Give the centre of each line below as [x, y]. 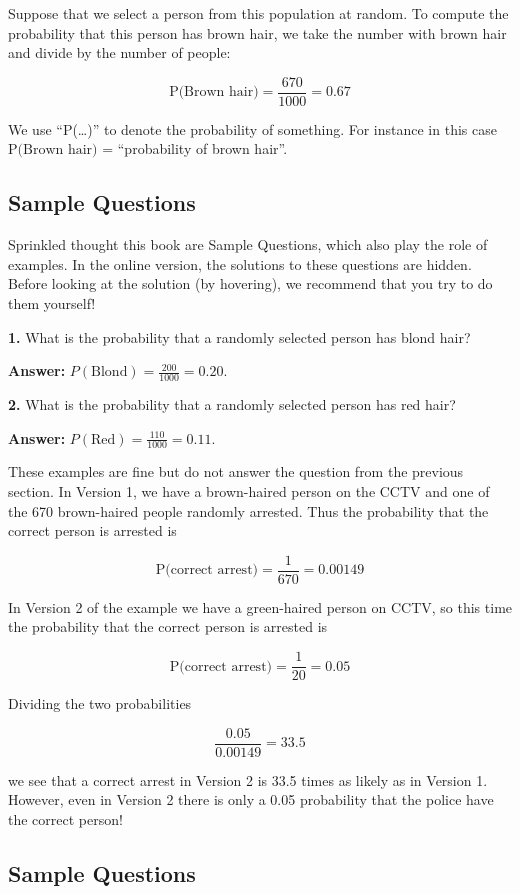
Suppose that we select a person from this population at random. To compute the [258, 13]
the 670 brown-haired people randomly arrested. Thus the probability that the [248, 510]
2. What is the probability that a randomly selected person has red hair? [232, 404]
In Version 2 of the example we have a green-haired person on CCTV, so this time [260, 606]
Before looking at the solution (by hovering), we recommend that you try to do [250, 283]
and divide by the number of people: [119, 52]
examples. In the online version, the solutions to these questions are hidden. [240, 263]
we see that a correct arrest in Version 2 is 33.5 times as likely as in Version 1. [248, 779]
